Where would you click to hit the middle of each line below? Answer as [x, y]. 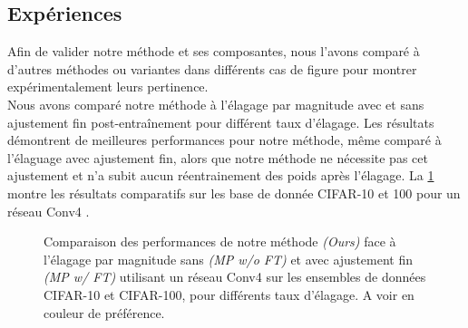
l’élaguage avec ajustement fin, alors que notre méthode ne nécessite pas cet [218, 157]
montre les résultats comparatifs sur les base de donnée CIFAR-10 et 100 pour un [234, 193]
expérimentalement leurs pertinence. [108, 87]
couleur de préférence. [104, 312]
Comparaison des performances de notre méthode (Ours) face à [220, 241]
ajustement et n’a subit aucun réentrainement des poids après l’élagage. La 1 [221, 175]
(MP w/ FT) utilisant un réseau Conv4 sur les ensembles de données [235, 277]
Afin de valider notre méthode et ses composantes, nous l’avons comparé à [214, 51]
